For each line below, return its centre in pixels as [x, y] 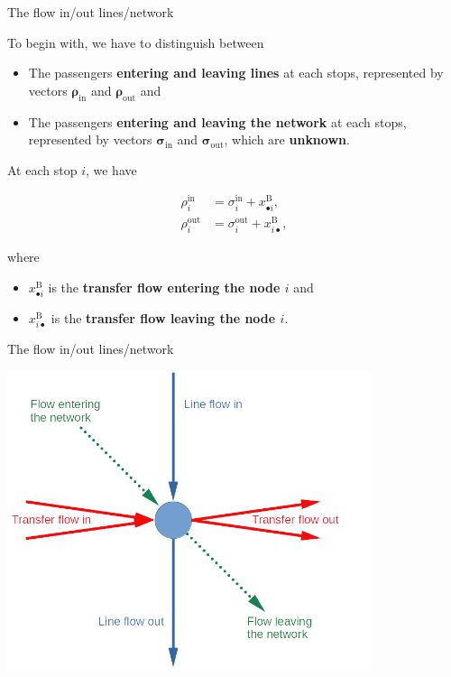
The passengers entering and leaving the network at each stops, [217, 121]
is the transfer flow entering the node [164, 287]
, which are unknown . [287, 139]
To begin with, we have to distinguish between [136, 42]
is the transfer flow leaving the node [163, 317]
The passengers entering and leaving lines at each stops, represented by [236, 73]
